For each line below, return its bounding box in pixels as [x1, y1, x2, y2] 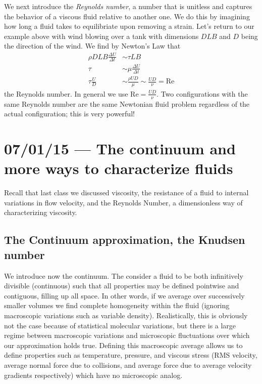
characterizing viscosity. [4, 207, 77, 218]
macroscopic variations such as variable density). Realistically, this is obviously [4, 310, 248, 320]
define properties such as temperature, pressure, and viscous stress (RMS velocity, [4, 350, 257, 360]
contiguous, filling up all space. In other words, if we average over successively [4, 290, 245, 301]
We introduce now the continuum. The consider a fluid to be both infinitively [4, 270, 243, 281]
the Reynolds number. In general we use [4, 88, 128, 99]
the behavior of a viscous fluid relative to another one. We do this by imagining [4, 11, 250, 21]
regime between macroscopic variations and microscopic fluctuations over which [4, 330, 250, 340]
